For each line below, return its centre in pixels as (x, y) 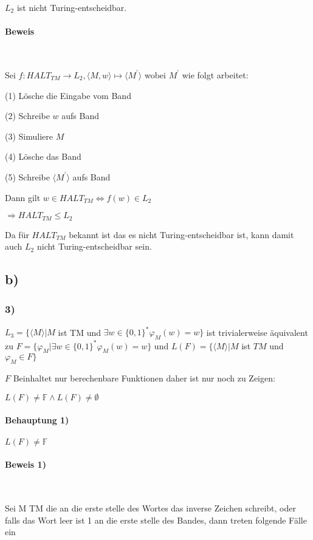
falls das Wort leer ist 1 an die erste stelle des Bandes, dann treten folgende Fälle (156, 520)
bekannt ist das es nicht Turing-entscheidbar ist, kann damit (181, 234)
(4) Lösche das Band (43, 156)
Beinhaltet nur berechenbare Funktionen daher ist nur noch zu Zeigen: (144, 378)
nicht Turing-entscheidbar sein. (94, 246)
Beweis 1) (26, 464)
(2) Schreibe (27, 116)
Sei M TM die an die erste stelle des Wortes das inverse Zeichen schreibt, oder (150, 508)
